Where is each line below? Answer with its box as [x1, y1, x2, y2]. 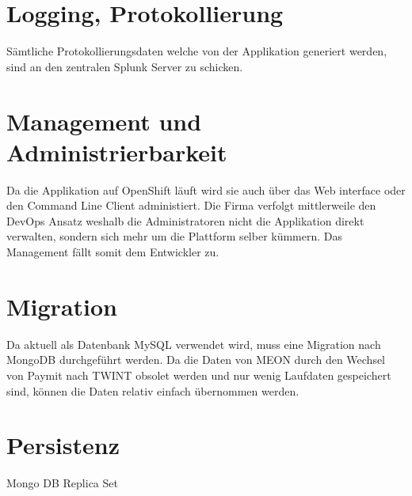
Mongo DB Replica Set [6, 475, 118, 491]
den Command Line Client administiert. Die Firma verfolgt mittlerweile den [6, 197, 376, 214]
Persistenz [6, 429, 120, 461]
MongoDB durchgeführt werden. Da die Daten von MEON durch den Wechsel [6, 351, 386, 368]
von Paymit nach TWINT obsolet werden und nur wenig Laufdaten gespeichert [6, 366, 391, 383]
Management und [6, 104, 202, 137]
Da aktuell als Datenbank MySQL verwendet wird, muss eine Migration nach [6, 335, 381, 352]
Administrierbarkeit [6, 135, 227, 168]
